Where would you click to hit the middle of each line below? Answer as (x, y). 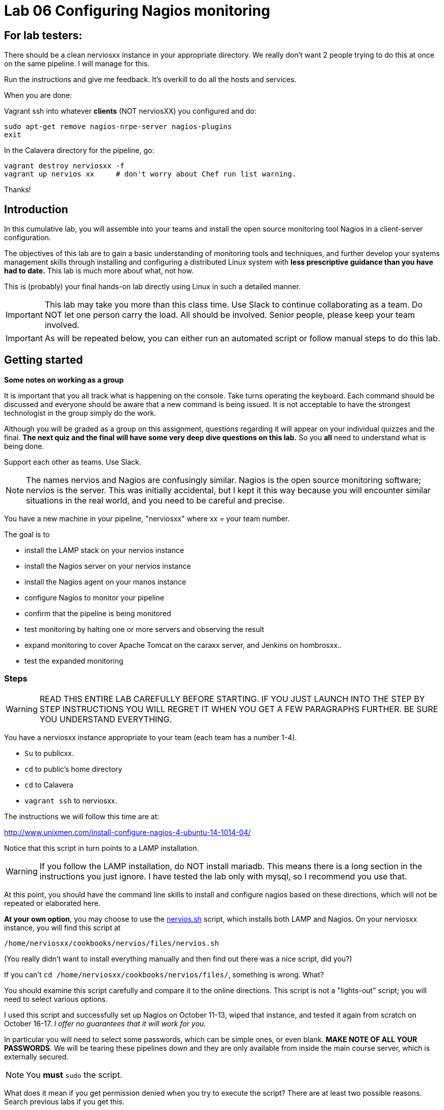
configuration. (28, 238)
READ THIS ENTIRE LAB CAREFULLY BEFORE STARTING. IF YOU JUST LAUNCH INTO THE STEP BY (232, 699)
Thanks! (18, 190)
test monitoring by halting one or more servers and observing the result (145, 629)
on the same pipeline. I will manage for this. (77, 64)
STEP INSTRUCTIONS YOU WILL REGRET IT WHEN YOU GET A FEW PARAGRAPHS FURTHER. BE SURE (239, 709)
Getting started (44, 360)
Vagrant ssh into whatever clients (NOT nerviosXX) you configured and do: (130, 111)
